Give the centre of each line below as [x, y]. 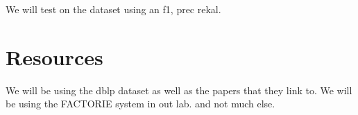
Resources [54, 56]
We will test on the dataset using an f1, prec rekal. [113, 9]
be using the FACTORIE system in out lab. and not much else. [140, 104]
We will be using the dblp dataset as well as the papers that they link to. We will [179, 90]
